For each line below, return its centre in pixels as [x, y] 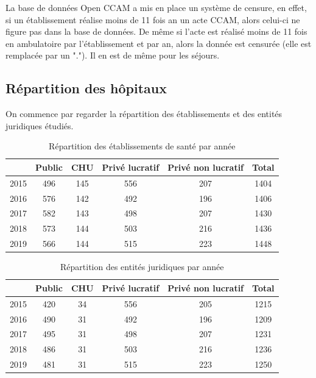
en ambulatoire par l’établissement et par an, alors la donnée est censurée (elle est [159, 43]
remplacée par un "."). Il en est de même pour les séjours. [113, 55]
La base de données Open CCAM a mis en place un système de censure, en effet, [156, 7]
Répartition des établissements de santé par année [142, 146]
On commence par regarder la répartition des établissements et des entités [144, 114]
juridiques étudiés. [40, 125]
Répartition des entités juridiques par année [142, 267]
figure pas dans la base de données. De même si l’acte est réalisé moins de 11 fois [156, 31]
